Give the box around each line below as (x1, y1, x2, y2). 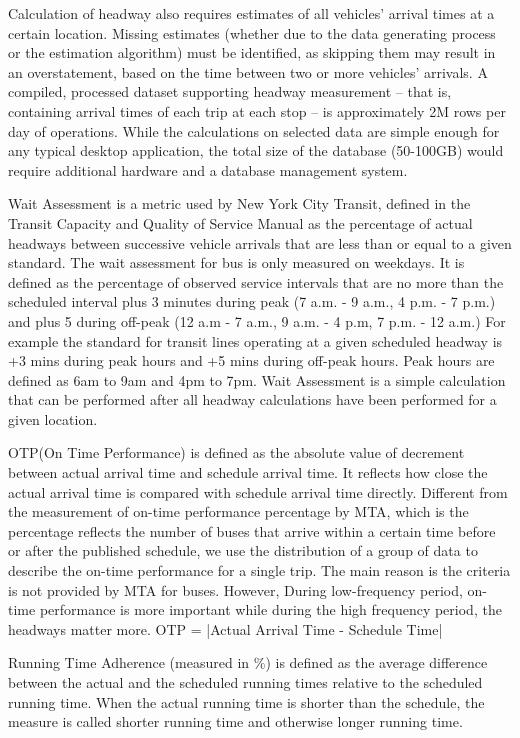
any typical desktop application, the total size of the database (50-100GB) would (8, 140, 504, 161)
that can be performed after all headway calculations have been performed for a (8, 389, 497, 410)
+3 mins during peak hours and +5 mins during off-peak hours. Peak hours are (8, 350, 495, 371)
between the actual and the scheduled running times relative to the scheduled (8, 672, 483, 692)
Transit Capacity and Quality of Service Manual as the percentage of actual (8, 212, 473, 233)
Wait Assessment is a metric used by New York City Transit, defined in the (8, 193, 471, 214)
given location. (8, 408, 98, 429)
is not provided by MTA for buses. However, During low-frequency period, (8, 579, 463, 600)
